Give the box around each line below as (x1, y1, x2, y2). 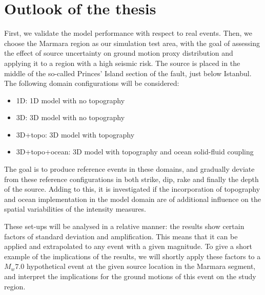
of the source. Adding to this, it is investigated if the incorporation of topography (4, 184, 260, 194)
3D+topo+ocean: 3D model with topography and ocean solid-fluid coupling (16, 146, 254, 157)
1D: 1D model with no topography (16, 95, 125, 105)
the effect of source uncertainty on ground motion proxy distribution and (4, 48, 233, 58)
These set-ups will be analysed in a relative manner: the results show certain (4, 221, 244, 232)
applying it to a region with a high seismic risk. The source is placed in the (4, 57, 240, 68)
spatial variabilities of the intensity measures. (4, 203, 146, 214)
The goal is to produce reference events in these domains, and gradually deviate (4, 164, 255, 174)
